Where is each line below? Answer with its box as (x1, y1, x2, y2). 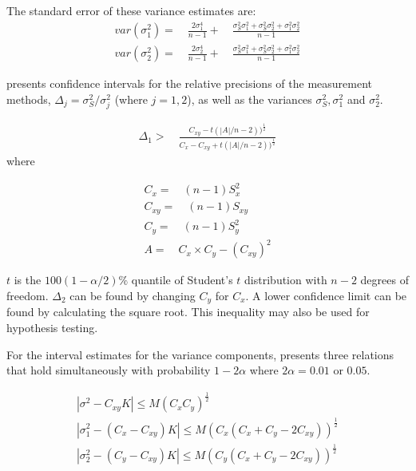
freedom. (6, 287, 49, 303)
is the (14, 271, 42, 288)
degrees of (360, 271, 409, 288)
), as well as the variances (187, 91, 312, 107)
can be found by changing (69, 287, 196, 303)
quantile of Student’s (131, 271, 233, 288)
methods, (6, 91, 51, 107)
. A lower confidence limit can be (245, 287, 407, 303)
